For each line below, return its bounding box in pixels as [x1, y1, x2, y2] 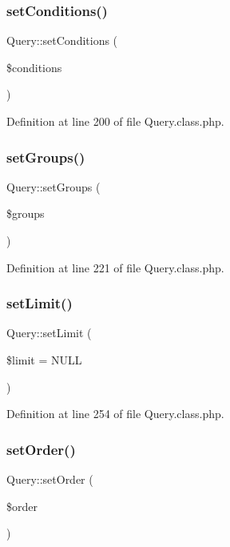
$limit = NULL [6, 352, 82, 368]
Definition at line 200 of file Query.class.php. [6, 113, 224, 129]
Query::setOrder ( [6, 471, 93, 487]
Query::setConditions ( [6, 32, 118, 49]
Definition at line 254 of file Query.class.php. [6, 405, 224, 422]
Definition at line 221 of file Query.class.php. [6, 259, 224, 276]
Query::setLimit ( [6, 324, 92, 341]
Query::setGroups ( [6, 178, 101, 195]
